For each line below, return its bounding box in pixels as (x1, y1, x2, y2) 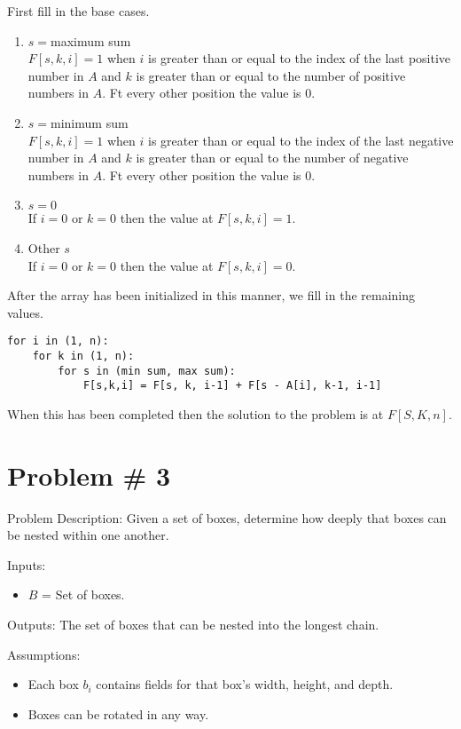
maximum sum (51, 31, 131, 50)
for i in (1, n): (7, 335, 109, 348)
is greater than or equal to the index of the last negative (148, 131, 454, 149)
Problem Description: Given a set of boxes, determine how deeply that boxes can (7, 508, 447, 527)
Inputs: (7, 555, 46, 574)
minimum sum (51, 113, 129, 131)
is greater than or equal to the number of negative (136, 148, 409, 167)
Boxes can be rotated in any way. (27, 704, 209, 723)
